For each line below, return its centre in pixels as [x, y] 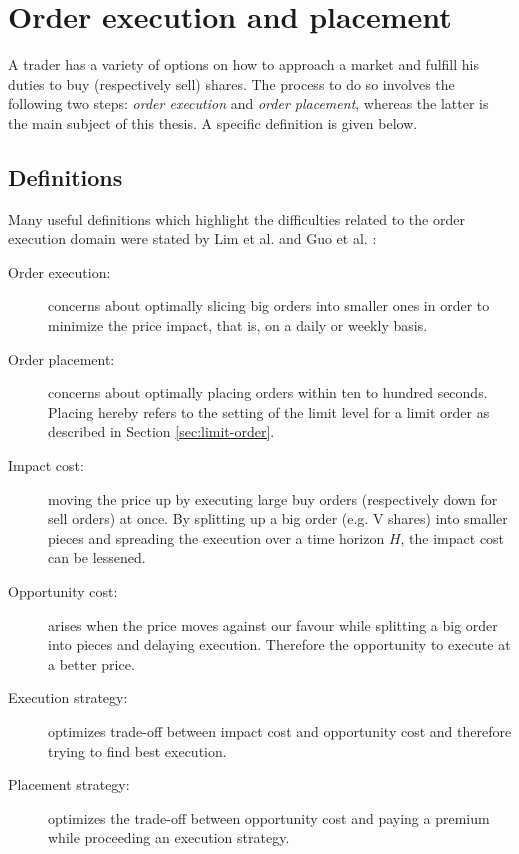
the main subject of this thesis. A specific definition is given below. [213, 122]
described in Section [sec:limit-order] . [161, 431]
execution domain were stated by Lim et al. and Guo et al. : [192, 238]
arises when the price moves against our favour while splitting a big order [273, 624]
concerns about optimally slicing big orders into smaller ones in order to [269, 305]
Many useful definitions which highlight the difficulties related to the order [236, 218]
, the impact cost [452, 537]
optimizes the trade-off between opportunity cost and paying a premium [269, 817]
